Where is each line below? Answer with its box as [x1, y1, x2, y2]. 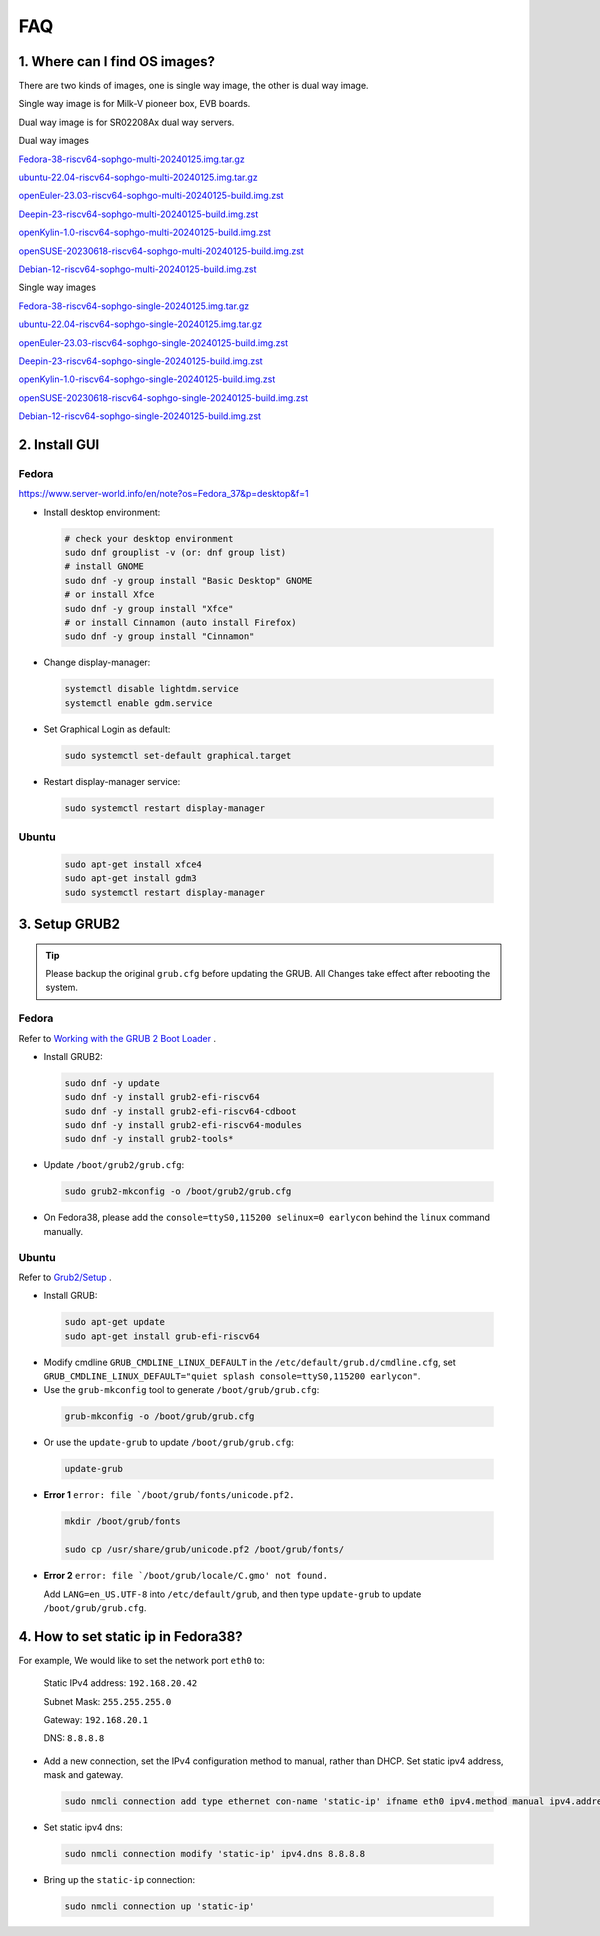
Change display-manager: [43, 656, 151, 669]
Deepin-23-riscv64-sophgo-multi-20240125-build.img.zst [18, 208, 259, 220]
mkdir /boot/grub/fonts [64, 1516, 182, 1527]
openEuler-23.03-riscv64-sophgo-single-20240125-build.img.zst [18, 336, 289, 349]
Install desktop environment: [43, 506, 161, 518]
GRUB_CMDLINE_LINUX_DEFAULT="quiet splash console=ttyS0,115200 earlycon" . [43, 1370, 421, 1382]
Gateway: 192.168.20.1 [43, 1714, 149, 1725]
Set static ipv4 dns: [43, 1821, 124, 1834]
